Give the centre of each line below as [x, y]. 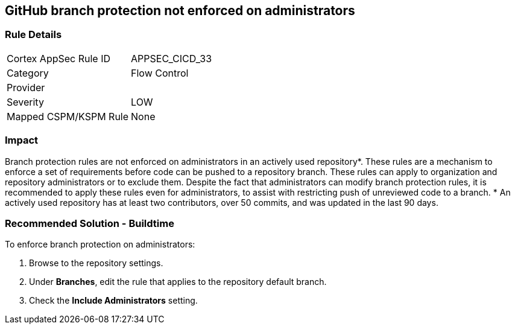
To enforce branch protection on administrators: [100, 244]
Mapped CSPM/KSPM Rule [68, 116]
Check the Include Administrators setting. [113, 301]
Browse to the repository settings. [96, 263]
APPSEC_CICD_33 [172, 58]
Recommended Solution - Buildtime [90, 223]
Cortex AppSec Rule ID [59, 58]
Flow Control [160, 73]
